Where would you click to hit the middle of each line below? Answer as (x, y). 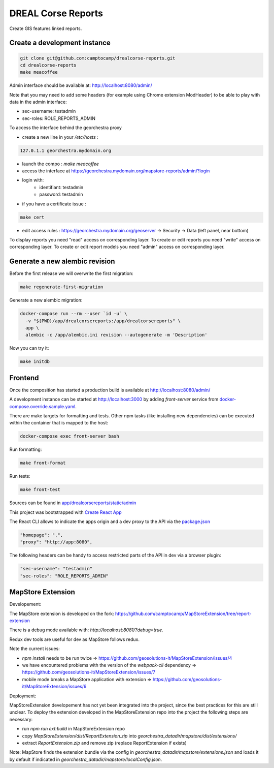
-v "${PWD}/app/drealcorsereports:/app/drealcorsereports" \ (103, 321)
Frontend (24, 378)
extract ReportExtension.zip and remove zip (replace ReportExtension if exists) (105, 743)
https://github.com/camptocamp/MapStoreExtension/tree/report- (183, 613)
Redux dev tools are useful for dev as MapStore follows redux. (74, 639)
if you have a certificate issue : (54, 204)
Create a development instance (60, 43)
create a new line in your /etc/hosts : (60, 137)
